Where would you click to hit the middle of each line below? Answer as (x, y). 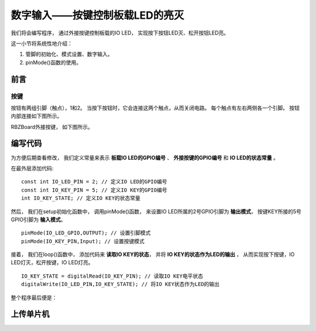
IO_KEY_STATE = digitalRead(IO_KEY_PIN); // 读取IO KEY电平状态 (112, 276)
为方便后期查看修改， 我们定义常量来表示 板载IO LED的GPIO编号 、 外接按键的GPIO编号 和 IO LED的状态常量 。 (145, 158)
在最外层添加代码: (32, 168)
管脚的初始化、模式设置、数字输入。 (69, 54)
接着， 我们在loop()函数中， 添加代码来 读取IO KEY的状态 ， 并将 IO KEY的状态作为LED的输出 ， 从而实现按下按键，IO (153, 254)
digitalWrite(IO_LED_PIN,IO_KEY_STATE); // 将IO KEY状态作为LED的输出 (120, 284)
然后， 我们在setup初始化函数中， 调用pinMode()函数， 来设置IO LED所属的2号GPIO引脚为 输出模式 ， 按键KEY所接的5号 (156, 211)
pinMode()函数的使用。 (54, 62)
